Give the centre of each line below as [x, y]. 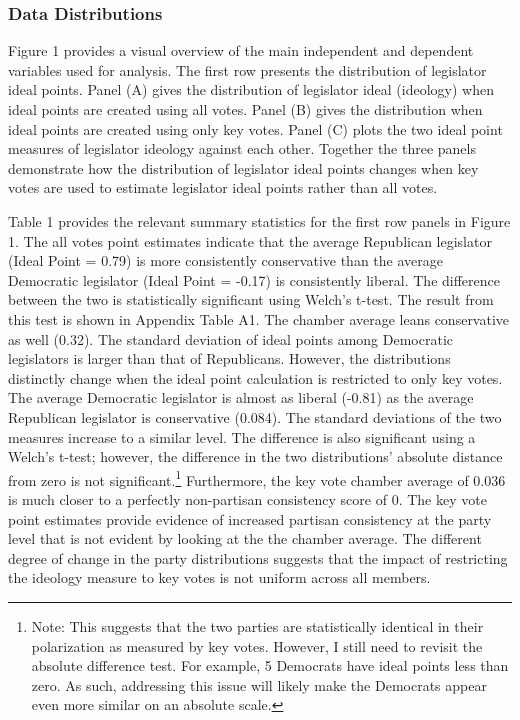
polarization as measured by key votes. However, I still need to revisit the [257, 645]
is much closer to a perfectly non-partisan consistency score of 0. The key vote [247, 498]
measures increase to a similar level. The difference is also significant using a [242, 436]
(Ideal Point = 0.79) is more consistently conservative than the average [225, 260]
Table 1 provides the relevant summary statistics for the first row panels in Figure [259, 220]
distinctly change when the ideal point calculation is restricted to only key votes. [255, 377]
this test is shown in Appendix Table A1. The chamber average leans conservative [259, 318]
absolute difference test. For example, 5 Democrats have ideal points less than [270, 665]
